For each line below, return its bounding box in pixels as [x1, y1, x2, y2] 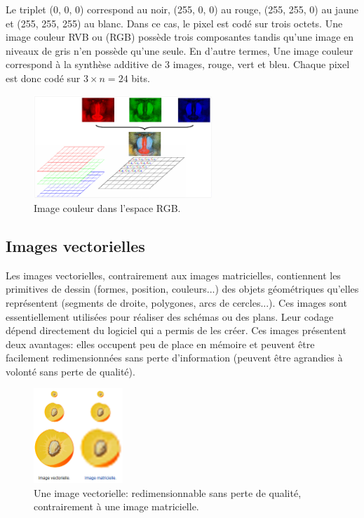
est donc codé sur [6, 70, 81, 85]
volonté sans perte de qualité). [6, 364, 135, 378]
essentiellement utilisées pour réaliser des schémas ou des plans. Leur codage [6, 309, 334, 324]
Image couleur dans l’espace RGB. [34, 200, 181, 215]
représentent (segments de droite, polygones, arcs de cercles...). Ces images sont [6, 295, 347, 310]
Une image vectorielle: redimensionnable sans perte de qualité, [34, 485, 302, 500]
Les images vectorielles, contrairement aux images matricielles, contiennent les [6, 267, 341, 282]
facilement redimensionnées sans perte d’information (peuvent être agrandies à [6, 350, 343, 365]
